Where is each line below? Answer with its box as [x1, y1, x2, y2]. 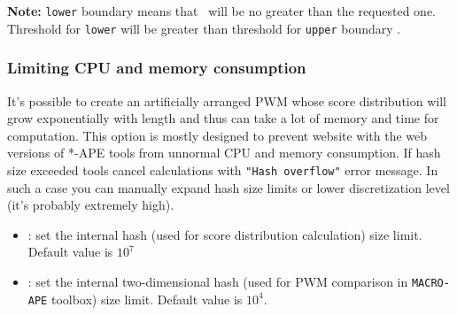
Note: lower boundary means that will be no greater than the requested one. [7, 2, 437, 19]
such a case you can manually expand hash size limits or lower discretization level [7, 178, 450, 196]
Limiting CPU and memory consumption [7, 57, 306, 79]
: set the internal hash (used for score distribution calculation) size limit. [27, 225, 422, 243]
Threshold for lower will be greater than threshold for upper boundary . [7, 19, 401, 37]
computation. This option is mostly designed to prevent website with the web [7, 126, 428, 144]
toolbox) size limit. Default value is [50, 289, 243, 308]
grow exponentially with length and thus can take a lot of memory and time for [7, 109, 439, 127]
